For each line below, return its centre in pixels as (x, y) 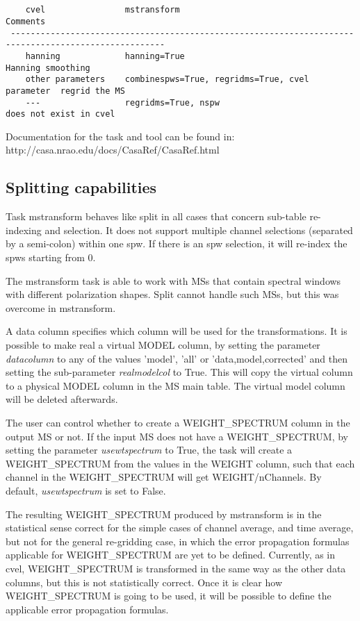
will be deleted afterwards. (62, 399)
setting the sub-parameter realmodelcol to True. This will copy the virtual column (179, 372)
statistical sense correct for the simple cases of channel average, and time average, (180, 528)
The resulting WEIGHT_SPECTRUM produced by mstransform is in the (164, 514)
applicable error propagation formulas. (87, 609)
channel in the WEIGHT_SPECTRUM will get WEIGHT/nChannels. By (164, 477)
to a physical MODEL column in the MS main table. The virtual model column (175, 385)
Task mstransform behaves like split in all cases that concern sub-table (156, 216)
